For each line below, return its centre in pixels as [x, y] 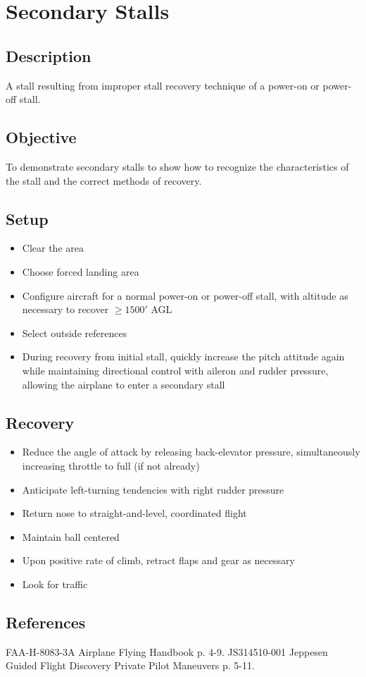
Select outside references [75, 333]
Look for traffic [55, 584]
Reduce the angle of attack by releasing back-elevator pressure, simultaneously [191, 452]
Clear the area [53, 248]
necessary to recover [65, 309]
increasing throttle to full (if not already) [111, 465]
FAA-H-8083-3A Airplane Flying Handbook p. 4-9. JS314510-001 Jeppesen [167, 651]
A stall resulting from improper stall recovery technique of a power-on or [163, 85]
